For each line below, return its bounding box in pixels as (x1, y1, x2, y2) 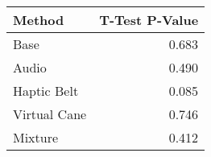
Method (13, 10, 64, 29)
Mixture (13, 128, 59, 147)
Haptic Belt (13, 81, 79, 100)
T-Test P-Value (99, 10, 199, 29)
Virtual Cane (13, 105, 87, 123)
